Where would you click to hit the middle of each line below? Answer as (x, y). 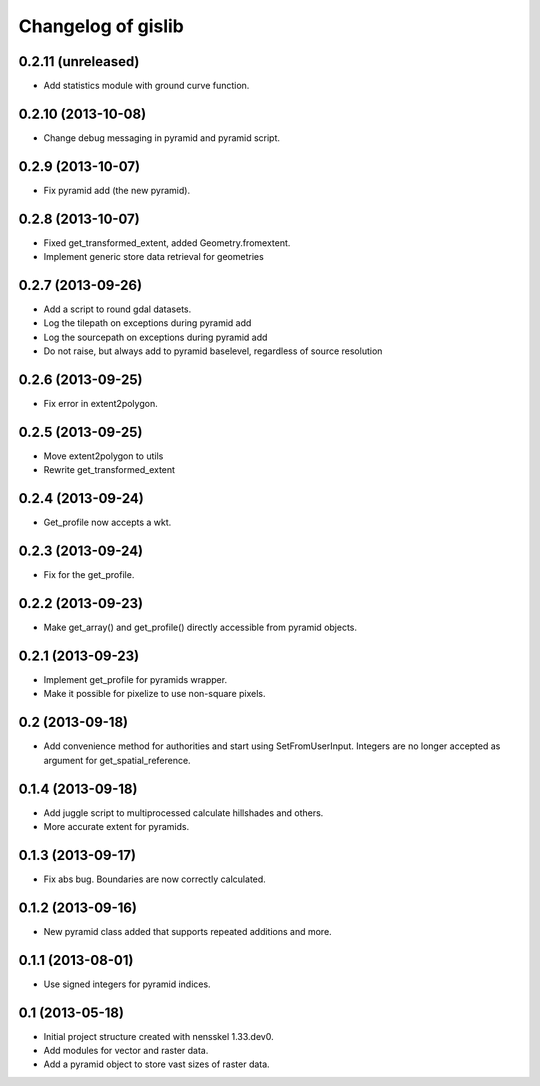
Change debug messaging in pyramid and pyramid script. (161, 137)
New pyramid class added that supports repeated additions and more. (187, 931)
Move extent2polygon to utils (103, 456)
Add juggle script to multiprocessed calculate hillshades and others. (183, 812)
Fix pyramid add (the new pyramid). (116, 190)
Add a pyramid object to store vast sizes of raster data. (156, 1064)
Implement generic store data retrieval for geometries (153, 257)
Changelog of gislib (101, 26)
